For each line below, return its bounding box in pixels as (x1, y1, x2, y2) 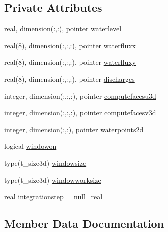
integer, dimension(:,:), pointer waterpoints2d (4, 124, 144, 134)
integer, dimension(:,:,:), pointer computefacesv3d (4, 107, 156, 118)
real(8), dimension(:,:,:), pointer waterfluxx (4, 40, 136, 50)
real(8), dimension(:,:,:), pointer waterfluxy (4, 57, 136, 67)
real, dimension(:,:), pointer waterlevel (4, 23, 122, 34)
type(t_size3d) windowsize (4, 157, 87, 168)
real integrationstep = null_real (4, 191, 103, 202)
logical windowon (4, 141, 57, 151)
